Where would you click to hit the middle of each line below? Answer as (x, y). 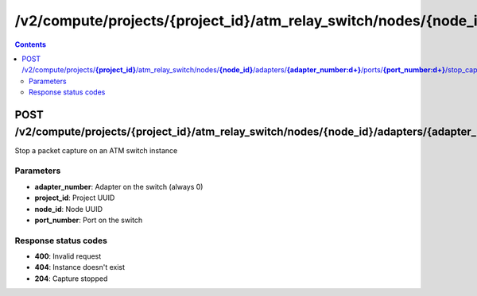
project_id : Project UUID (75, 198)
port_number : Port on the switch (89, 220)
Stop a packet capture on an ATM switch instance (96, 150)
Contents (31, 44)
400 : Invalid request (68, 256)
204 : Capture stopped (71, 279)
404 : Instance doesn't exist (80, 267)
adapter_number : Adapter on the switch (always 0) (119, 186)
